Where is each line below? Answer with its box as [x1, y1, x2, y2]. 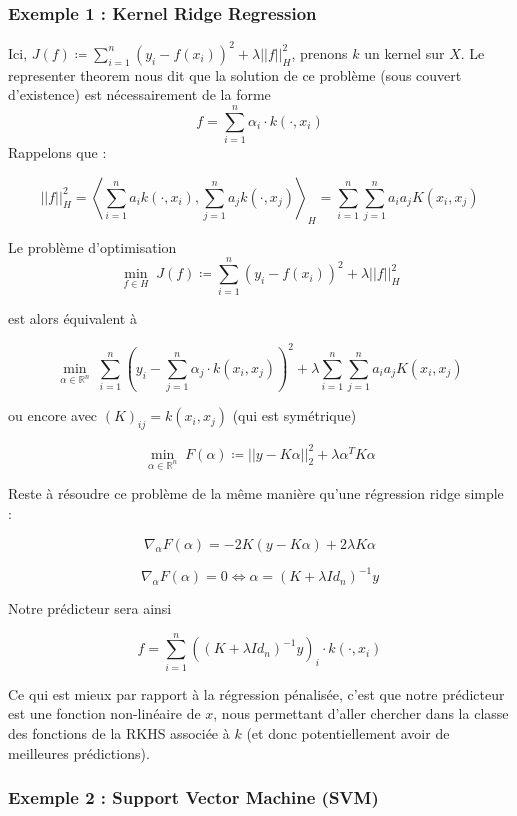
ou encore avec [8, 405, 98, 426]
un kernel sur [364, 42, 445, 63]
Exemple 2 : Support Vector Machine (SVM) [8, 785, 379, 810]
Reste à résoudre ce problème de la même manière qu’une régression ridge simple [8, 483, 504, 504]
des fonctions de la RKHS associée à [8, 722, 230, 743]
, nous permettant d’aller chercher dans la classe [213, 703, 509, 724]
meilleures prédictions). [8, 742, 150, 763]
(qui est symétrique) [232, 405, 357, 426]
